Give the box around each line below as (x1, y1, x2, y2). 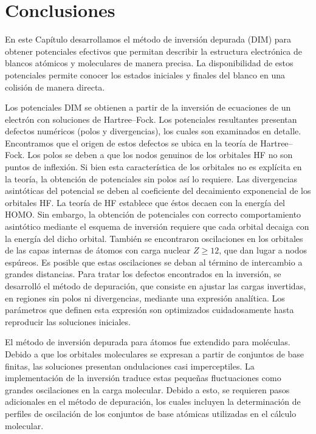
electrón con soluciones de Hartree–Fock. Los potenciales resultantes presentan (5, 112, 297, 125)
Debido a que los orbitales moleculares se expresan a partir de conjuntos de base (5, 347, 304, 360)
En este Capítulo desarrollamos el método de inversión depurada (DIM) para (5, 33, 292, 46)
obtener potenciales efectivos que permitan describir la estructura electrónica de (5, 44, 303, 57)
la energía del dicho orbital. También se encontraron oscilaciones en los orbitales (5, 232, 303, 244)
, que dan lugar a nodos (219, 244, 307, 257)
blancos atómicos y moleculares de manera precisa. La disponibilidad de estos (5, 57, 294, 69)
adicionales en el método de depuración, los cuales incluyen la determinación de (5, 395, 301, 408)
